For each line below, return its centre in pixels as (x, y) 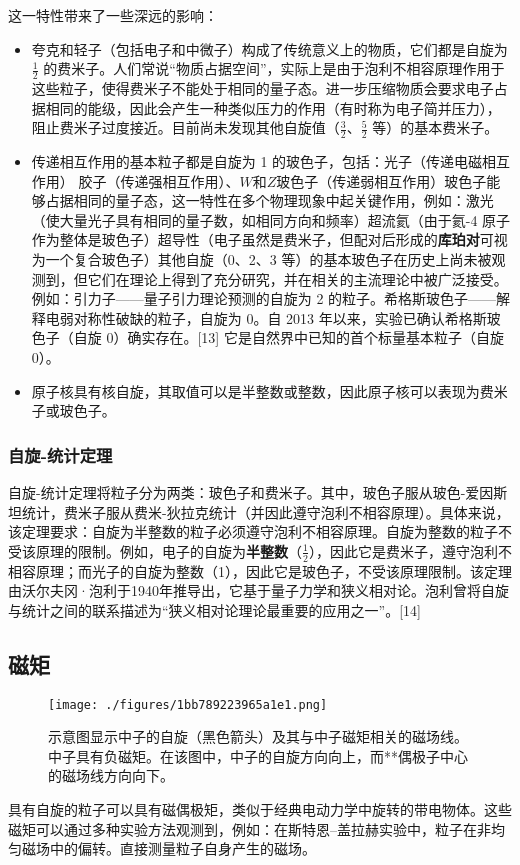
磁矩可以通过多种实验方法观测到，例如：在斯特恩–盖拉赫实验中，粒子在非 (249, 828)
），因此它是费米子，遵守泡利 (403, 550)
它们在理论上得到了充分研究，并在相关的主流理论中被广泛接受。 (297, 278)
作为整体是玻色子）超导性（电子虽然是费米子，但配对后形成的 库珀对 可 (262, 239)
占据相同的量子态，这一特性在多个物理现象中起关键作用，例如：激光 (269, 200)
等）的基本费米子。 (435, 127)
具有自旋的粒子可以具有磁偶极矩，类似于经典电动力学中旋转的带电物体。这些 (260, 809)
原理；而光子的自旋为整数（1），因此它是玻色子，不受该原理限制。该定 (266, 570)
